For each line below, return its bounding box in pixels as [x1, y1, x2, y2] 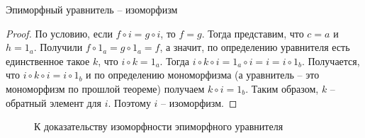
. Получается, [301, 53, 360, 68]
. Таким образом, [245, 81, 319, 96]
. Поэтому [108, 95, 151, 110]
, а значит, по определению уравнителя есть [159, 40, 350, 54]
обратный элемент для [6, 95, 101, 110]
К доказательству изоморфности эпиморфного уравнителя [34, 119, 283, 134]
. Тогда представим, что [201, 25, 304, 40]
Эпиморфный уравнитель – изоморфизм [6, 2, 178, 16]
